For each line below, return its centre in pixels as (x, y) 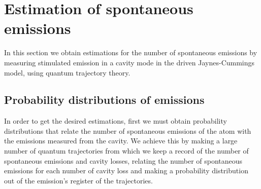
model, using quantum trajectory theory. (67, 72)
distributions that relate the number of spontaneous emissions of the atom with (128, 130)
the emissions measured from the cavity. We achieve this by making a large (121, 141)
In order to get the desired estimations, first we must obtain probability (116, 121)
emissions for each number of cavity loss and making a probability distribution (126, 171)
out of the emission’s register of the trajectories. (78, 180)
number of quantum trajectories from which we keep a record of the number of (126, 151)
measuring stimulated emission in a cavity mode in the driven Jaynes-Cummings (129, 62)
